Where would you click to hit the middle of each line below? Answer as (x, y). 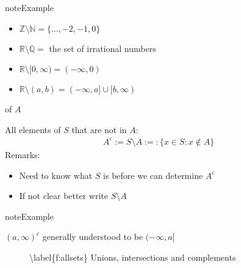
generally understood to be (93, 237)
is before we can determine (153, 175)
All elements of (33, 129)
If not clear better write (63, 196)
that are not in (99, 129)
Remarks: (23, 154)
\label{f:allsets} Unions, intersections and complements (133, 257)
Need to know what (56, 175)
